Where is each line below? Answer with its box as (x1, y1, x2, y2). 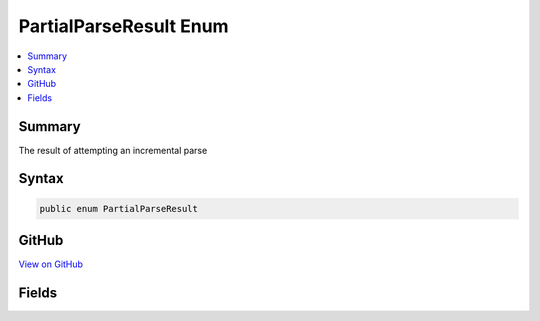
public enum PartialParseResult (39, 203, 199, 214)
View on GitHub (18, 258, 84, 270)
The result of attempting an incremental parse (18, 144, 208, 156)
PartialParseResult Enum (18, 15, 229, 37)
